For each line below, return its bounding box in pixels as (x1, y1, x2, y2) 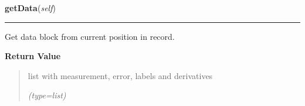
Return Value (5, 50, 61, 62)
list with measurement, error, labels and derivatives (28, 69, 213, 81)
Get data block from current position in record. (5, 30, 175, 42)
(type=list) (28, 89, 66, 101)
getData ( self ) (5, 2, 56, 13)
